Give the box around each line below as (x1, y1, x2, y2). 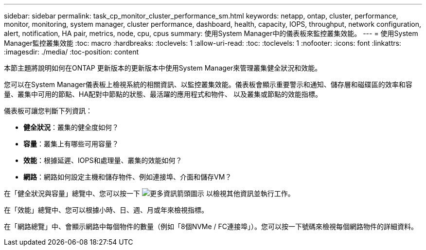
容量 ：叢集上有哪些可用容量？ (23, 140, 119, 148)
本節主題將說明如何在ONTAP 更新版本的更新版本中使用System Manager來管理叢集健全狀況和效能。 (4, 64, 322, 72)
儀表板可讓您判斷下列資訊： (4, 107, 92, 115)
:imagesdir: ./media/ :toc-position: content (4, 48, 139, 56)
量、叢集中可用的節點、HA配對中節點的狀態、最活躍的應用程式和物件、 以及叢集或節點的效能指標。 (4, 90, 322, 98)
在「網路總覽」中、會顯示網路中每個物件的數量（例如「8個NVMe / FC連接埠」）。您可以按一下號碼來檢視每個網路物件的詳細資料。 (4, 222, 418, 231)
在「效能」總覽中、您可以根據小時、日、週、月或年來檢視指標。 (4, 206, 208, 214)
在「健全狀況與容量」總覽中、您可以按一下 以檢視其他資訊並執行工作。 (4, 189, 295, 197)
